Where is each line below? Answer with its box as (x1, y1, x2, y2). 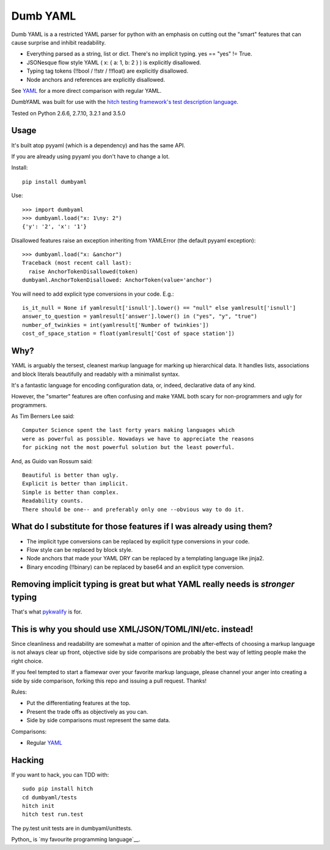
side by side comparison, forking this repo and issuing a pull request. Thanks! (11, 677, 207, 684)
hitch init (22, 802, 55, 810)
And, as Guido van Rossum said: (11, 457, 93, 464)
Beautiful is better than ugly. (22, 472, 119, 479)
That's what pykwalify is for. (11, 608, 82, 615)
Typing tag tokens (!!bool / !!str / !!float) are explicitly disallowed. (26, 67, 189, 75)
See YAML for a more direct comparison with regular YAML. (11, 87, 162, 94)
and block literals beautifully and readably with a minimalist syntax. (11, 370, 180, 378)
